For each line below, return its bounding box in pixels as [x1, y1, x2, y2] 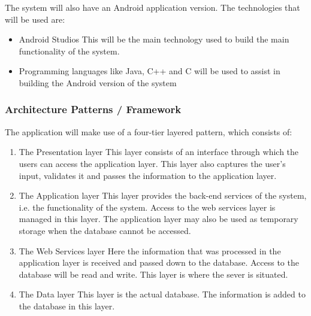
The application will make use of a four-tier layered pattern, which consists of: [5, 125, 292, 138]
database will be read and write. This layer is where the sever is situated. [19, 268, 288, 280]
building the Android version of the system [19, 76, 177, 89]
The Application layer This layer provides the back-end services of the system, [19, 189, 307, 202]
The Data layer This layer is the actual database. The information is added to [19, 288, 306, 300]
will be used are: [5, 13, 65, 25]
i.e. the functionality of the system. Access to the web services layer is [19, 200, 276, 213]
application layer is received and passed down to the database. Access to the [19, 256, 299, 269]
